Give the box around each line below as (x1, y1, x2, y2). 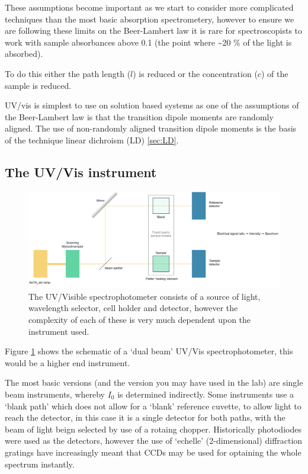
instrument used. (28, 325, 89, 337)
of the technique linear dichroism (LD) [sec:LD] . (5, 133, 179, 146)
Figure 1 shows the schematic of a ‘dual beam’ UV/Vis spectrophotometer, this (5, 345, 293, 357)
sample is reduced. (5, 79, 72, 91)
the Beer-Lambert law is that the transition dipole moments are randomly (5, 110, 274, 123)
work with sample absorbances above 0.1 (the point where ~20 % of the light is (5, 36, 292, 48)
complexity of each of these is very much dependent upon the (28, 313, 251, 326)
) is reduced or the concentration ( (133, 67, 258, 79)
